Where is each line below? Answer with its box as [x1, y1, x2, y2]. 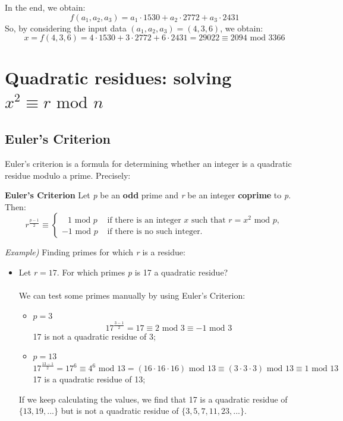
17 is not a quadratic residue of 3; [33, 330, 156, 342]
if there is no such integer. [107, 227, 203, 236]
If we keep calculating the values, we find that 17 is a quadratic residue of [18, 392, 288, 405]
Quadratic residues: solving [5, 65, 232, 90]
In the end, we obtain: [5, 1, 86, 13]
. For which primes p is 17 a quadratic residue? [56, 265, 228, 278]
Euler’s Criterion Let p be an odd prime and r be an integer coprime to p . [5, 189, 291, 201]
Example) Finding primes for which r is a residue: [5, 246, 185, 258]
